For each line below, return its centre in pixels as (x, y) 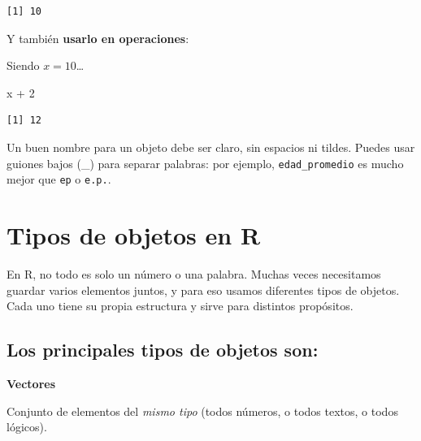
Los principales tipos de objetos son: (163, 350)
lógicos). (27, 427)
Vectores (31, 383)
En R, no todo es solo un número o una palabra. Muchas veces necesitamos (194, 274)
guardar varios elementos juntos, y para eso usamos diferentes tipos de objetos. (203, 290)
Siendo (23, 65)
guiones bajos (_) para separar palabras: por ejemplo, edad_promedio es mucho (205, 163)
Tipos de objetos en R (134, 235)
